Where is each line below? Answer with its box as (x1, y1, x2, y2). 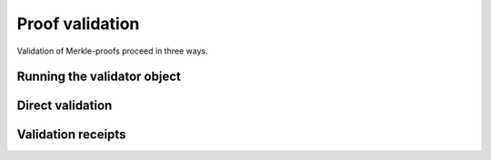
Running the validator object (16, 69, 181, 85)
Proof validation (16, 14, 140, 34)
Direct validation (16, 98, 113, 114)
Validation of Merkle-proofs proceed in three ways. (16, 45, 208, 56)
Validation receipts (16, 127, 126, 143)
